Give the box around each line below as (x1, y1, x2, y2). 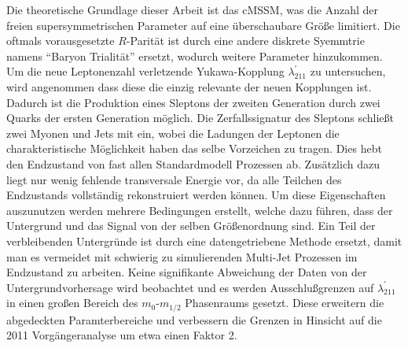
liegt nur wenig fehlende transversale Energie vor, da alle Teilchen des (6, 171, 342, 187)
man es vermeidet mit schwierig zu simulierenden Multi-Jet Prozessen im (6, 248, 358, 265)
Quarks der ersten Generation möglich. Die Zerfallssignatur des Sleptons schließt (6, 109, 395, 126)
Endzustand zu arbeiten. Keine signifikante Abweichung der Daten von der (6, 264, 367, 280)
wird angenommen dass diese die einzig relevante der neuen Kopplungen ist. (6, 78, 372, 94)
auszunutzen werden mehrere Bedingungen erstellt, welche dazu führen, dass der (6, 202, 393, 218)
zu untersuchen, (310, 63, 386, 80)
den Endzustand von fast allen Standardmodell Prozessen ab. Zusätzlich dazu (6, 155, 380, 172)
